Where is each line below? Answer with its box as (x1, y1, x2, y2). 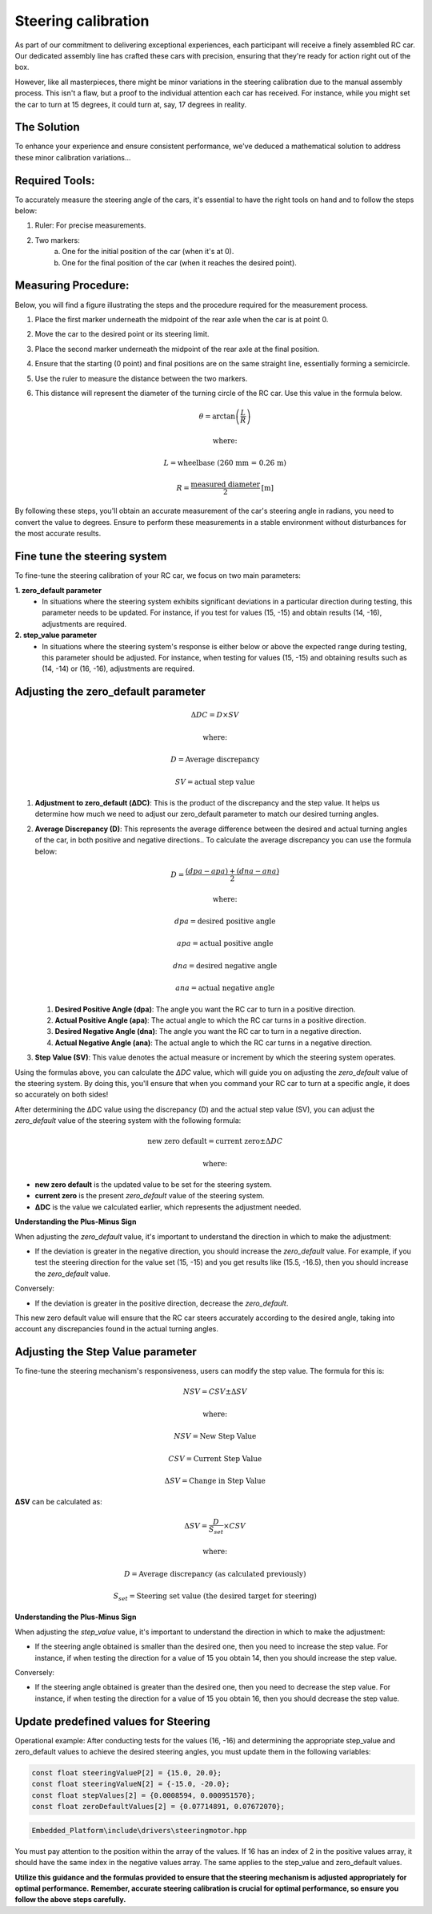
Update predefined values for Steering (14, 1714, 211, 1728)
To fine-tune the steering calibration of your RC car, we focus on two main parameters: (14, 571, 302, 580)
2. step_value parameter (14, 630, 98, 640)
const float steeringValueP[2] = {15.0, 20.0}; (31, 1768, 222, 1778)
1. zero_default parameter (14, 585, 102, 595)
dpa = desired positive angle (174, 916, 276, 926)
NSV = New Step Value (173, 1431, 257, 1441)
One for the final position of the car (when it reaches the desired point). (62, 257, 298, 268)
